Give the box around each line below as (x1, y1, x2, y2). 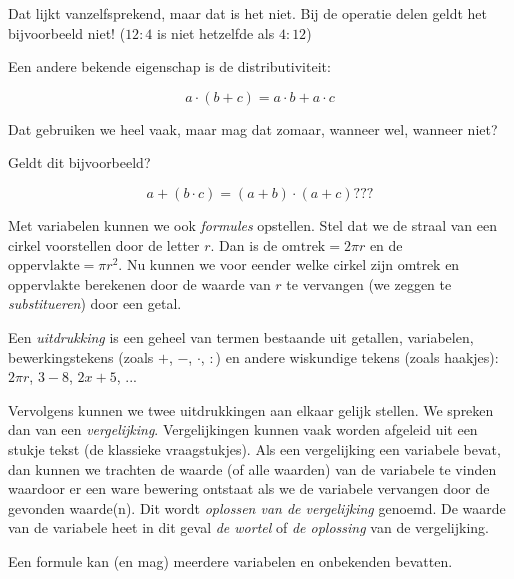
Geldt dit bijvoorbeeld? (8, 152, 151, 173)
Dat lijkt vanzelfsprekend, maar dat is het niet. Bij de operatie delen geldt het (8, 3, 487, 23)
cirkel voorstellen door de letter (8, 234, 200, 255)
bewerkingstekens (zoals (8, 346, 154, 367)
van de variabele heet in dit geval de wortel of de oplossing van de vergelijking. (8, 517, 489, 538)
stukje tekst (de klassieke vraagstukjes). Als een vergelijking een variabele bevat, (8, 438, 501, 459)
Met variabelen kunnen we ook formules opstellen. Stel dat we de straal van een (8, 214, 498, 235)
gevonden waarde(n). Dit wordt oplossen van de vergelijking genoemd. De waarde (8, 497, 506, 518)
